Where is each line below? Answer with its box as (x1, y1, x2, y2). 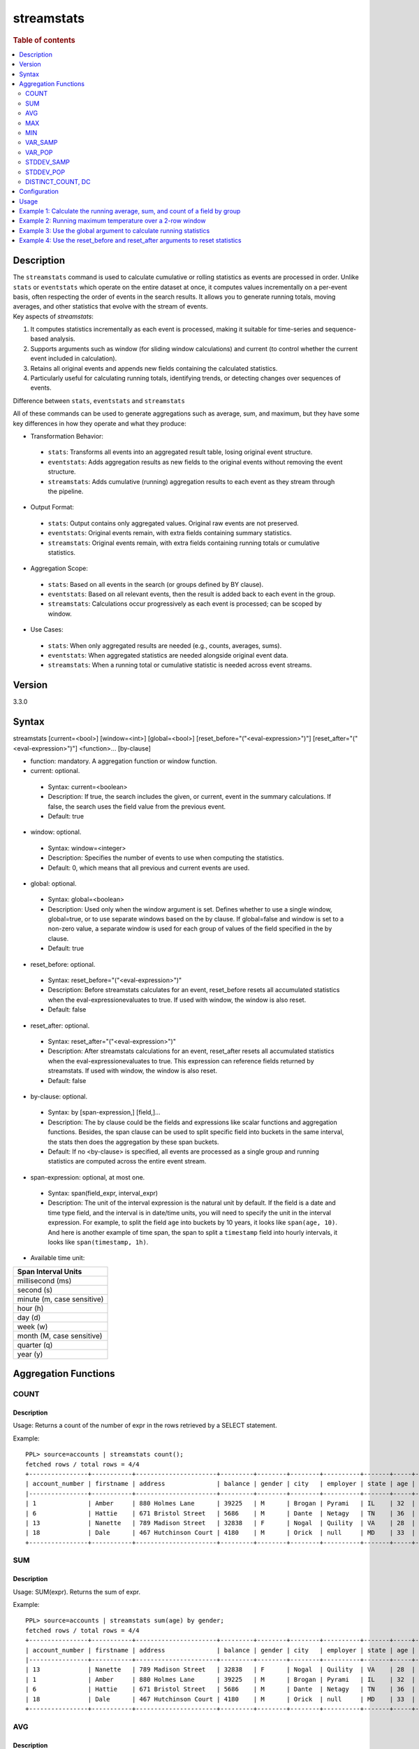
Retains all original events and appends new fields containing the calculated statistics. (30, 364, 278, 372)
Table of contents (13, 35, 76, 45)
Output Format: (30, 503, 75, 511)
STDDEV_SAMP (25, 158, 70, 167)
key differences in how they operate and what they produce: (13, 419, 186, 427)
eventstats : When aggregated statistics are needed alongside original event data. (47, 651, 288, 660)
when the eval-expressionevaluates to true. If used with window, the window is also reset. (47, 996, 307, 1004)
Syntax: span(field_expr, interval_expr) (47, 1189, 159, 1198)
